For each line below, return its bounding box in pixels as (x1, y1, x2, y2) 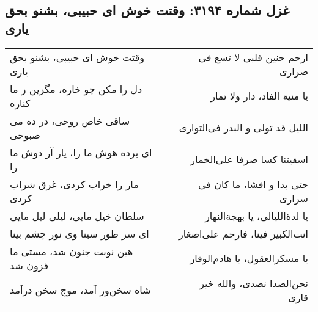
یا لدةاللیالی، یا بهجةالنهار (205, 208, 308, 223)
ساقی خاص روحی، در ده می (10, 113, 130, 128)
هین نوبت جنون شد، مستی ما (10, 244, 133, 258)
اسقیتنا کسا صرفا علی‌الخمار (190, 152, 308, 167)
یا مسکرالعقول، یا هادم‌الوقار (190, 251, 308, 266)
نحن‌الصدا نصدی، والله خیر (199, 275, 308, 290)
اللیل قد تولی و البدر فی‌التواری (179, 120, 308, 135)
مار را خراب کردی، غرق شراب (10, 176, 139, 191)
